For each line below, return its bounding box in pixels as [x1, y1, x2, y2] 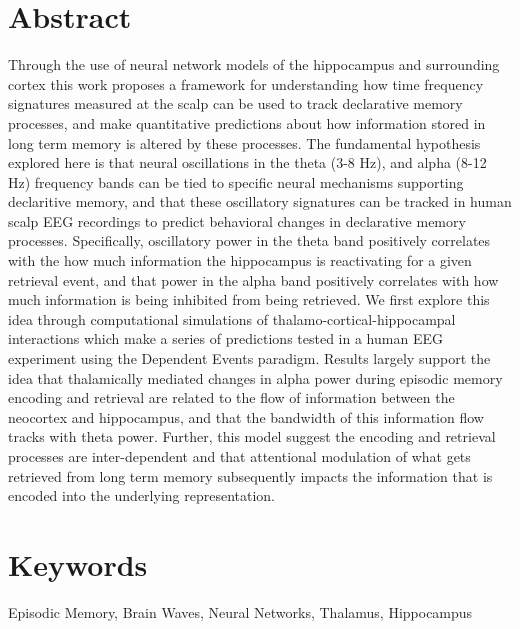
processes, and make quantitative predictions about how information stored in [8, 112, 486, 133]
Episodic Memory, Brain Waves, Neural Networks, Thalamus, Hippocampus [8, 601, 473, 622]
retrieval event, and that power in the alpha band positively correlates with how [8, 269, 499, 290]
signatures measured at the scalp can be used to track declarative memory [8, 93, 463, 114]
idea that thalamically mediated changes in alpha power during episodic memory [8, 367, 503, 388]
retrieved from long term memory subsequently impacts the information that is [8, 465, 493, 486]
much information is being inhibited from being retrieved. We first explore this [8, 289, 490, 310]
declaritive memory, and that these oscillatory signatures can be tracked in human [8, 191, 512, 212]
